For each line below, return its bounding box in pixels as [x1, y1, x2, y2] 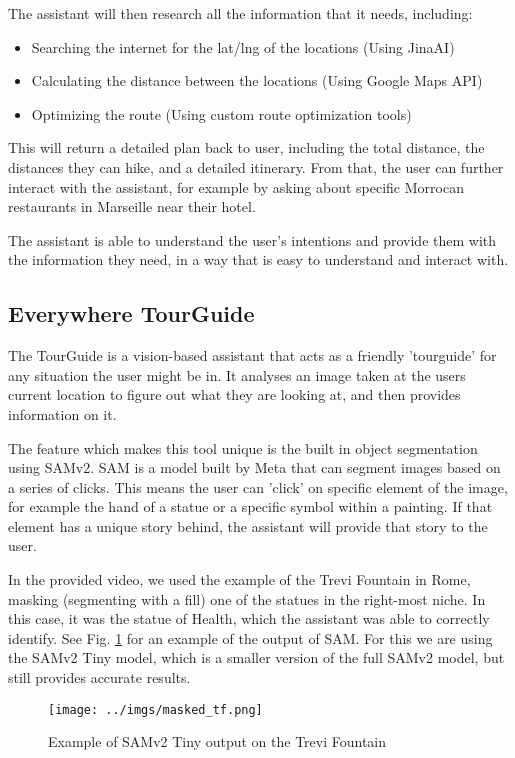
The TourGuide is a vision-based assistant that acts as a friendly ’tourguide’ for [8, 345, 497, 366]
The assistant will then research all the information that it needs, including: [8, 3, 473, 23]
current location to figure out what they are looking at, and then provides [8, 384, 461, 405]
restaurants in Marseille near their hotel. [8, 196, 256, 217]
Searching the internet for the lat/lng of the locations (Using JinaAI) [31, 36, 455, 57]
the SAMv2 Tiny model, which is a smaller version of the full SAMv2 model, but [8, 647, 505, 668]
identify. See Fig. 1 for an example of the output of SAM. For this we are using [8, 627, 493, 648]
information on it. [8, 403, 117, 424]
